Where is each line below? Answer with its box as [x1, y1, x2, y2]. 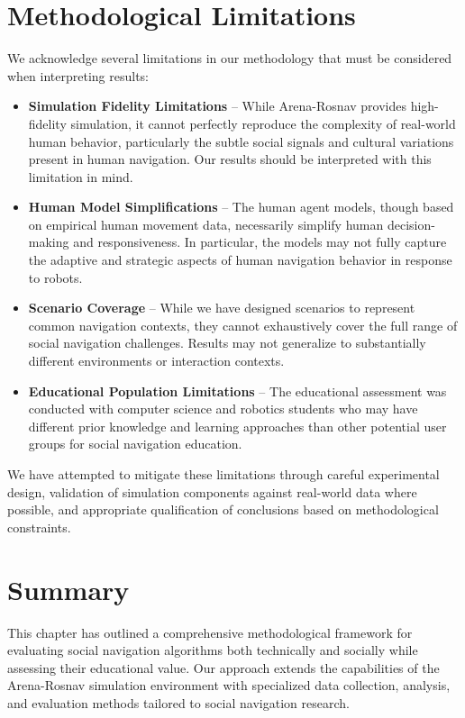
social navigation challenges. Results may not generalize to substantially [28, 333, 426, 352]
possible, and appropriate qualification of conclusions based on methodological [7, 500, 439, 519]
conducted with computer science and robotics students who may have [28, 399, 418, 418]
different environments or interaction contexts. [28, 351, 285, 370]
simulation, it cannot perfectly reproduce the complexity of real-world [70, 114, 456, 132]
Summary [7, 570, 130, 607]
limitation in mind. [28, 167, 133, 186]
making [28, 232, 69, 251]
